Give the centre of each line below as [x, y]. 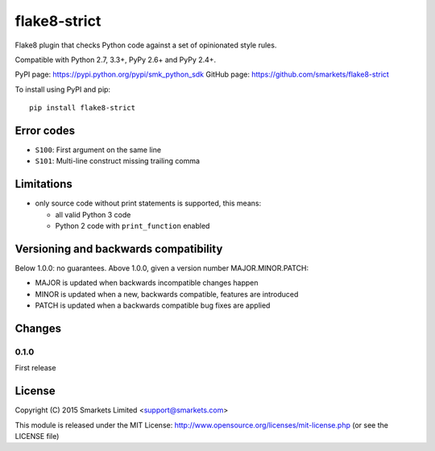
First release [35, 368]
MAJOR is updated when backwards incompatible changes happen [147, 283]
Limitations [43, 184]
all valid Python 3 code [93, 214]
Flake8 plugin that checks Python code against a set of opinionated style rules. [146, 45]
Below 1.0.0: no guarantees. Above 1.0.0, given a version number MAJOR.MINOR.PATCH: [162, 268]
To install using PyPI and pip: [63, 89]
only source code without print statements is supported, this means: [148, 203]
